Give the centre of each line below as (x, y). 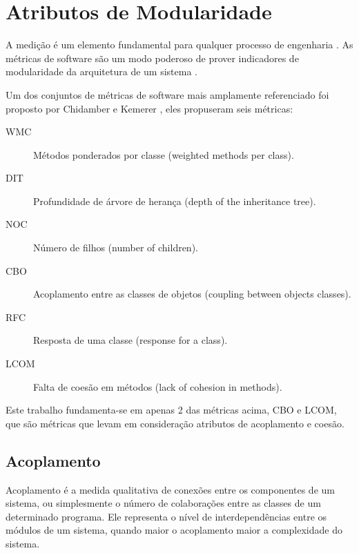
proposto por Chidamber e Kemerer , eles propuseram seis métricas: (149, 108)
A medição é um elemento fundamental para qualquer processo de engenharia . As (179, 45)
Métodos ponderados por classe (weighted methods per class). (164, 154)
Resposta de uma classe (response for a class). (130, 340)
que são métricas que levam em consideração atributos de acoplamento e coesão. (175, 423)
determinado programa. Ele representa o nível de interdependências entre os (166, 516)
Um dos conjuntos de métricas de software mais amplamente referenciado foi (167, 94)
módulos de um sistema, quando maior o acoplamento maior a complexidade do (174, 530)
